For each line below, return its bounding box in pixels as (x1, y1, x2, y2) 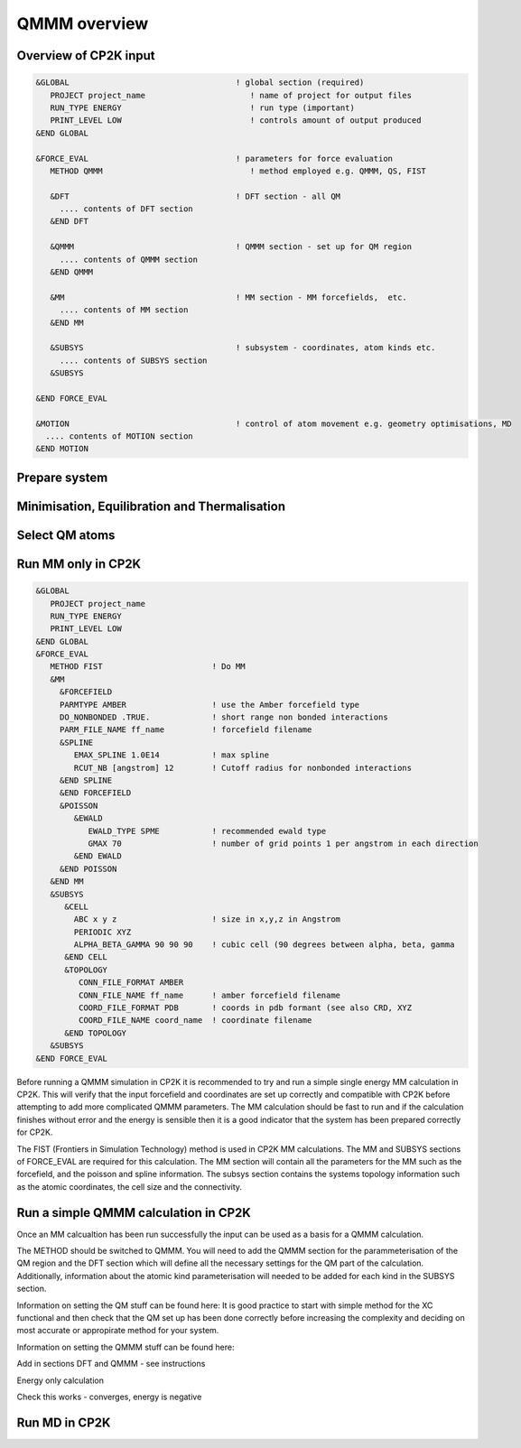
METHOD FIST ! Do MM (50, 662, 246, 672)
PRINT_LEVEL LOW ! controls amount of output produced (50, 116, 422, 125)
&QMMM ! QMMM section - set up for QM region (50, 242, 413, 252)
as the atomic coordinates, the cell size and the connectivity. (16, 1181, 243, 1192)
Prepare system (16, 469, 108, 485)
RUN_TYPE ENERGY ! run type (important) (50, 102, 356, 113)
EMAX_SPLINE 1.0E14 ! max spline (73, 750, 270, 760)
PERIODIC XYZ (73, 926, 132, 937)
